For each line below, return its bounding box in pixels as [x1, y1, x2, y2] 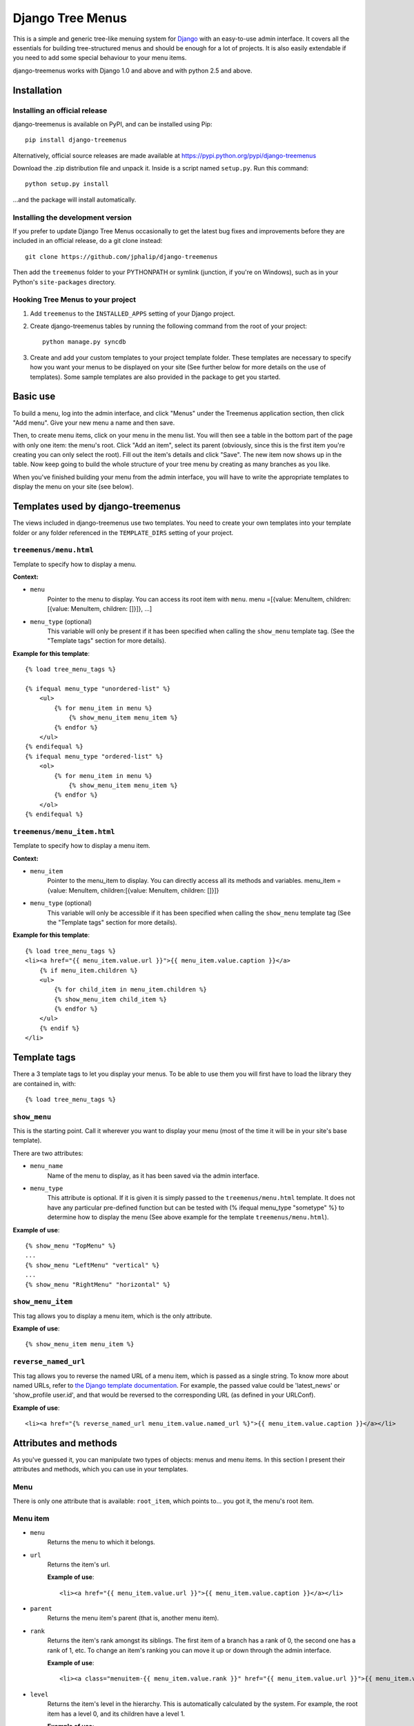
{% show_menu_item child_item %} [54, 995, 167, 1003]
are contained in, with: [12, 1079, 76, 1087]
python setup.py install [25, 180, 109, 188]
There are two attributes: [12, 1149, 83, 1157]
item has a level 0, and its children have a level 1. [47, 1709, 186, 1718]
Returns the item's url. [47, 1560, 110, 1569]
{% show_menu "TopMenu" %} [25, 1241, 117, 1250]
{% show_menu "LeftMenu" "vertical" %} [25, 1261, 160, 1269]
